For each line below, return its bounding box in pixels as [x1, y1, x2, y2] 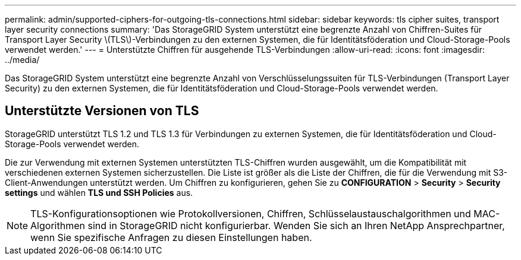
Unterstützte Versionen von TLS [5, 103, 199, 119]
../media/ [5, 55, 40, 65]
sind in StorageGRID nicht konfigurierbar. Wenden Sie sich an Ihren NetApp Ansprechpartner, [87, 219, 505, 232]
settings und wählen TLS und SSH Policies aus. [5, 187, 193, 198]
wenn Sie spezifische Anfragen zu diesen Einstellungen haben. [30, 231, 312, 243]
